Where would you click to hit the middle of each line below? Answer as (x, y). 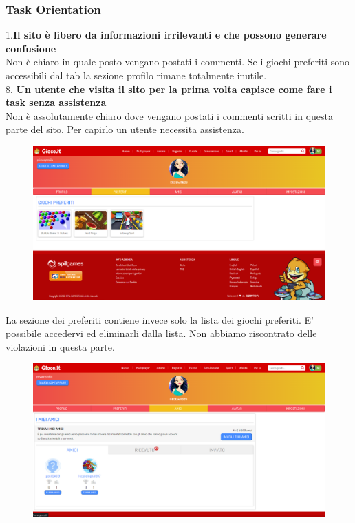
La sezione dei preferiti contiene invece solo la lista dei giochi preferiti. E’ (160, 319)
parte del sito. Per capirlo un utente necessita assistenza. (125, 129)
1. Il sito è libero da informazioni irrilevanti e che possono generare (166, 35)
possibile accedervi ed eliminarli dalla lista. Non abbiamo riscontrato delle (161, 333)
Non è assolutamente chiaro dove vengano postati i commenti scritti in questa (170, 115)
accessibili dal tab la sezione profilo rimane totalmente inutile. (136, 75)
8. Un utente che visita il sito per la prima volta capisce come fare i (169, 89)
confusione (31, 48)
